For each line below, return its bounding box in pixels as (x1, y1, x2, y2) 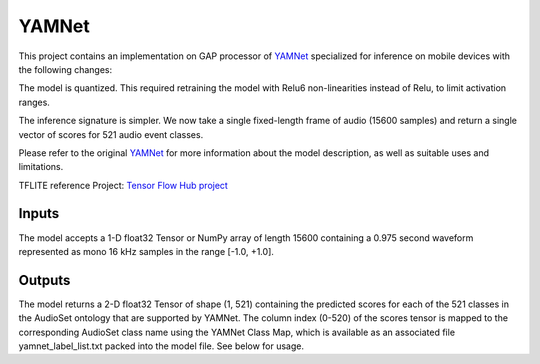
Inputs (18, 205, 60, 222)
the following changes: (18, 63, 113, 75)
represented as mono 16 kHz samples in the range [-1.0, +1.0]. (18, 245, 275, 257)
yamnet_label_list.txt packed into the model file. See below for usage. (18, 340, 305, 352)
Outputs (18, 271, 71, 289)
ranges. (18, 96, 50, 108)
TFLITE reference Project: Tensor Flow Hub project (18, 179, 229, 191)
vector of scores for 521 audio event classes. (18, 128, 204, 140)
